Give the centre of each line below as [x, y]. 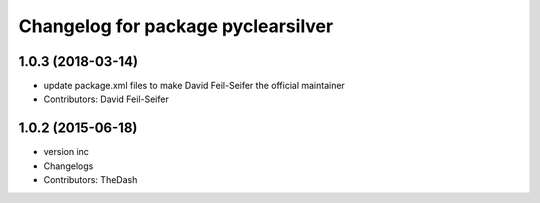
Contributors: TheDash [90, 180]
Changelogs [68, 166]
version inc [66, 152]
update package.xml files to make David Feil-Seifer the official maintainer [194, 86]
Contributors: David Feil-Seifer [106, 99]
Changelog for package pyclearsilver [176, 26]
